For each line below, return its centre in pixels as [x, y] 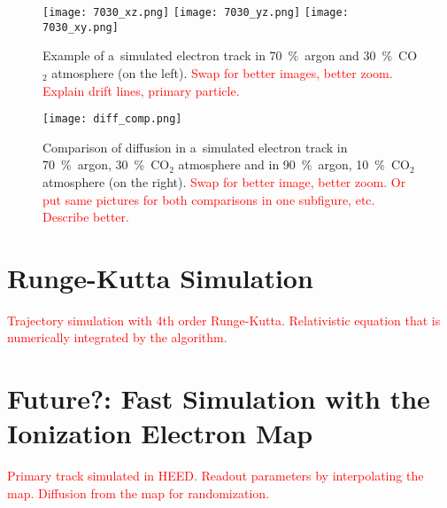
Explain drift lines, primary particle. [141, 90]
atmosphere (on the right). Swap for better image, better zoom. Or [224, 181]
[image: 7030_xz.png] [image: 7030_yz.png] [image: [196, 12]
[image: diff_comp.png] [112, 119]
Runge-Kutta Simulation [160, 277]
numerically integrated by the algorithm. [117, 337]
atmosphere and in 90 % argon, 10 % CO [294, 164]
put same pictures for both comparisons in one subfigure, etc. [209, 199]
